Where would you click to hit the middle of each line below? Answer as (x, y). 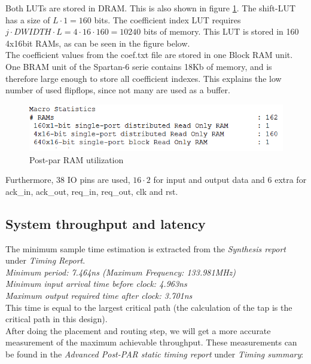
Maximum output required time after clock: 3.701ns (99, 295)
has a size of (28, 19)
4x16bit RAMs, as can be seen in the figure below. (98, 43)
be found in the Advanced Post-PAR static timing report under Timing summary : (155, 354)
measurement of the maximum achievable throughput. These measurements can (151, 342)
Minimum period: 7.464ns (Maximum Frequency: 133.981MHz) (121, 272)
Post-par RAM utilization (77, 159)
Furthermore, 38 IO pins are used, (68, 180)
